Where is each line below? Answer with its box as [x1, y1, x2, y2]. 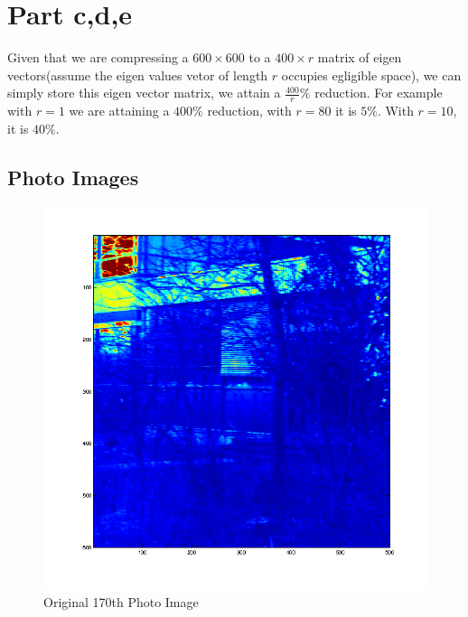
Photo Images [7, 163, 139, 191]
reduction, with [207, 101, 292, 120]
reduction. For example [314, 83, 443, 102]
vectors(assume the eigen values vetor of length [7, 65, 268, 84]
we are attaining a [69, 101, 170, 120]
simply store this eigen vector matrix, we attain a [7, 83, 281, 102]
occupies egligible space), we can [281, 65, 462, 84]
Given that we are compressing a [7, 48, 189, 67]
